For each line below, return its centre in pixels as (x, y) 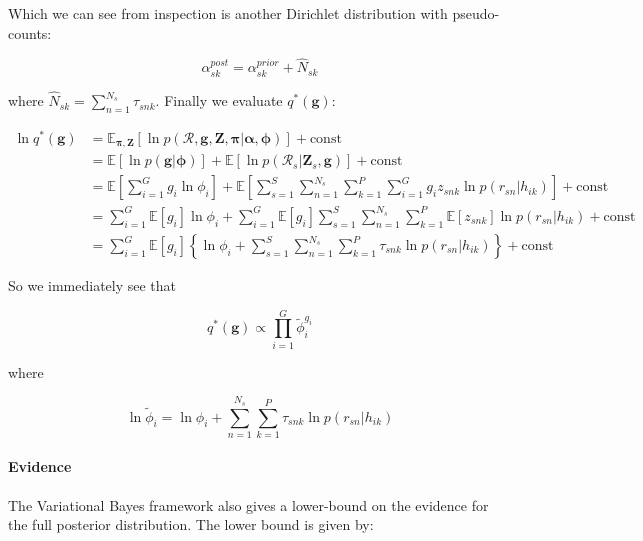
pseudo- (476, 13)
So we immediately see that (92, 285)
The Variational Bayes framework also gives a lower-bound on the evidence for (248, 504)
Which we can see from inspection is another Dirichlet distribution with (228, 13)
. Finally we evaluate (219, 100)
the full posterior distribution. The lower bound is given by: (191, 524)
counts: (30, 32)
